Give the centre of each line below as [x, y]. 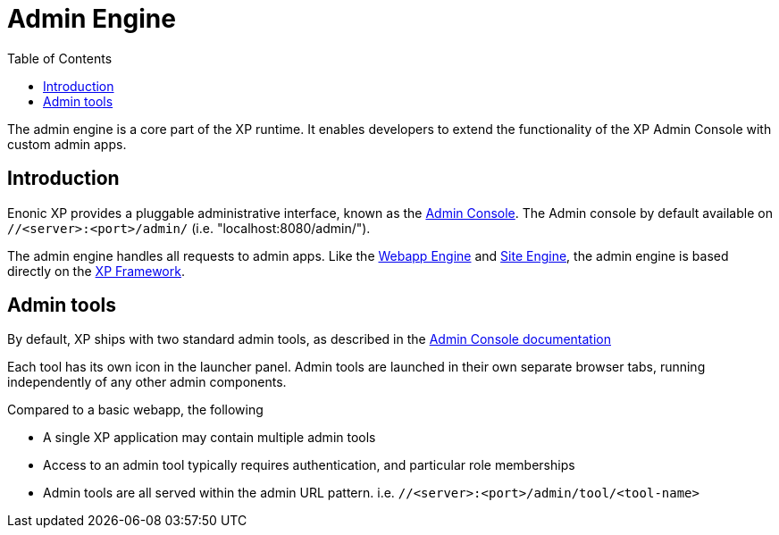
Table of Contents [60, 58]
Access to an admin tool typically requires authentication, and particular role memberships [309, 465]
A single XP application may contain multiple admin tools [209, 438]
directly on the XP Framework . [96, 271]
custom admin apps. [67, 144]
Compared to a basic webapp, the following [135, 410]
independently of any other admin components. [147, 382]
